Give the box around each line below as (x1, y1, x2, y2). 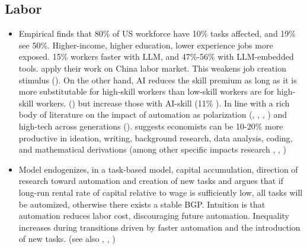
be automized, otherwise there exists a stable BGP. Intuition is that (18, 198, 266, 210)
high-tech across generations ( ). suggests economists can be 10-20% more (18, 119, 283, 132)
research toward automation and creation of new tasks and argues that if (18, 174, 283, 187)
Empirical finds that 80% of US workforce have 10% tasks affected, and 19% (18, 27, 296, 40)
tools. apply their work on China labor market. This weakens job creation (18, 62, 286, 74)
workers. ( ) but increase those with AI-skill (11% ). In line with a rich (36, 96, 290, 109)
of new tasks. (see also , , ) (18, 232, 116, 245)
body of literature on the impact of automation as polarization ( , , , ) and (18, 108, 287, 121)
